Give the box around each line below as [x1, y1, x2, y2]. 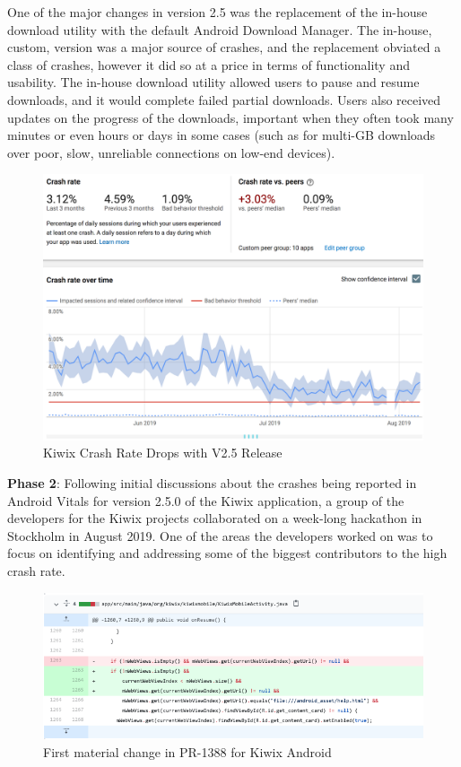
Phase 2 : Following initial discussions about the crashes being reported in [7, 474, 417, 492]
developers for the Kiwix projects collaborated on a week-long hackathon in [7, 509, 422, 527]
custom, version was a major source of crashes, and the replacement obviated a [7, 38, 441, 57]
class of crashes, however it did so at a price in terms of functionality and [7, 55, 410, 74]
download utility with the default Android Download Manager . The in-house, [7, 20, 432, 39]
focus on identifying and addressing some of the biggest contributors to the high [7, 544, 448, 562]
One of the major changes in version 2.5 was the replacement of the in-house [7, 3, 428, 21]
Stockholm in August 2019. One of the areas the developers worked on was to [7, 526, 433, 545]
